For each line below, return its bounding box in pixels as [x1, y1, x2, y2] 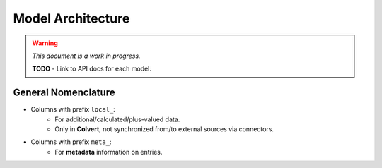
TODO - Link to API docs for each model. [32, 64, 152, 73]
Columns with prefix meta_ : [30, 138, 112, 146]
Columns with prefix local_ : [30, 105, 116, 114]
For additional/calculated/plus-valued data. [54, 115, 180, 124]
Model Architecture [13, 11, 130, 26]
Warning [32, 39, 58, 47]
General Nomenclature [13, 87, 116, 99]
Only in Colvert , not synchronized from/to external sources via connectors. [54, 125, 274, 133]
